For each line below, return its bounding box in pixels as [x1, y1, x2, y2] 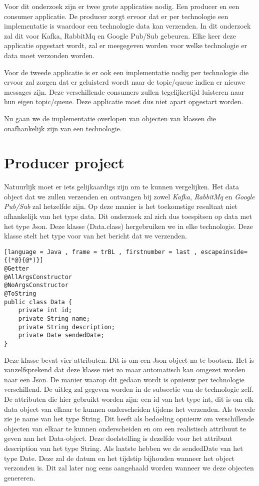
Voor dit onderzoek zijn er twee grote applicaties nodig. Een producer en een [4, 1, 239, 11]
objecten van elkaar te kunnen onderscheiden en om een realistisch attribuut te [4, 423, 246, 433]
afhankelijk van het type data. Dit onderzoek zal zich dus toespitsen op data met [4, 211, 252, 221]
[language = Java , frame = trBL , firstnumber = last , [4, 248, 197, 256]
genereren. [4, 472, 35, 482]
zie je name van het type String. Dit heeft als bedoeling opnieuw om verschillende [4, 413, 254, 424]
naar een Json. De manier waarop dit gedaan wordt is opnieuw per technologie [4, 374, 244, 384]
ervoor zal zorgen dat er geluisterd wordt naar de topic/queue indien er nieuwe [4, 77, 245, 87]
